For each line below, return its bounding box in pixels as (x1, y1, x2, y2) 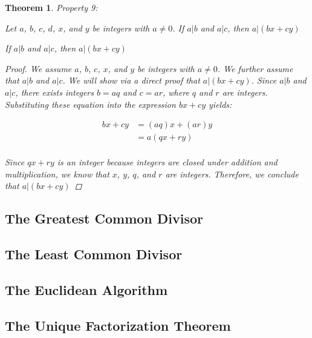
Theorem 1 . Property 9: (5, 1, 98, 13)
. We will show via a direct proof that (62, 74, 200, 87)
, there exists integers (15, 85, 94, 98)
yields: (209, 98, 232, 110)
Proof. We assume (5, 62, 72, 75)
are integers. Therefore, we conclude (165, 167, 299, 180)
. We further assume (217, 62, 293, 75)
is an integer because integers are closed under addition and (57, 156, 278, 168)
